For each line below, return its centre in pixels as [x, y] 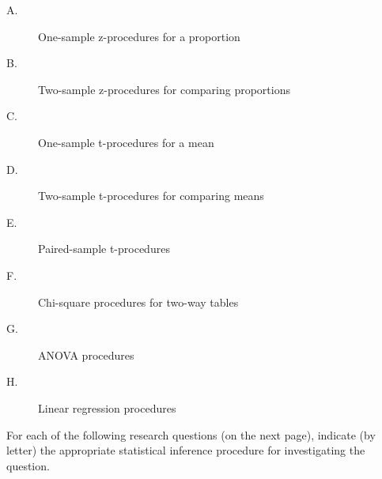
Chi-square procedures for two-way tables [138, 302]
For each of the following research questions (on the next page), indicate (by [191, 434]
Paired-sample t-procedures [104, 249]
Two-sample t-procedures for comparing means [151, 196]
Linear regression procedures [107, 407]
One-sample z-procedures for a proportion [139, 36]
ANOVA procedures [86, 355]
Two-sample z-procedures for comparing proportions [164, 89]
